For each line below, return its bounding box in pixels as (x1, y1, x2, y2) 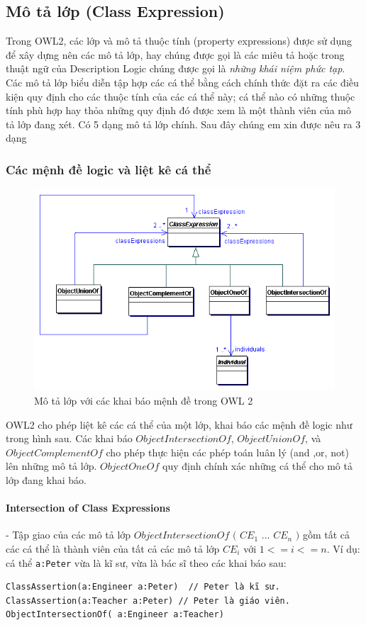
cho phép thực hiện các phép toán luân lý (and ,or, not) (106, 444, 349, 459)
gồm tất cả (302, 527, 350, 542)
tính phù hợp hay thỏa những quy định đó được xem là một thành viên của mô (6, 103, 351, 118)
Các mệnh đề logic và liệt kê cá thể (6, 160, 211, 178)
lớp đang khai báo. (6, 473, 87, 488)
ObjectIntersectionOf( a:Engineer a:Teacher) (6, 609, 224, 620)
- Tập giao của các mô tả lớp (6, 527, 131, 542)
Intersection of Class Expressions (6, 500, 170, 515)
